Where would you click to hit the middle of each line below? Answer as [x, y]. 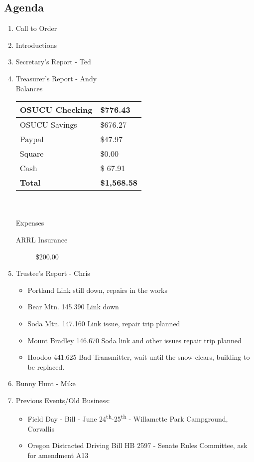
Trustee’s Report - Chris [53, 273]
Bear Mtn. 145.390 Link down [73, 307]
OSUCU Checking [56, 110]
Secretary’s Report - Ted [53, 62]
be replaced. [46, 366]
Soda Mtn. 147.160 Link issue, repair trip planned [104, 323]
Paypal [32, 139]
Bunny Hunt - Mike [46, 383]
